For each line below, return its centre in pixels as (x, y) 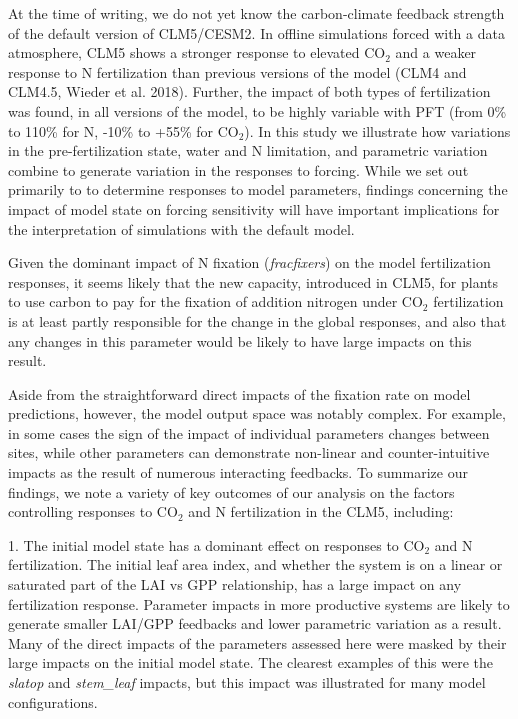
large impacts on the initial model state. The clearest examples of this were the (250, 662)
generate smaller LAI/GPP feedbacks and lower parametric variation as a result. (255, 623)
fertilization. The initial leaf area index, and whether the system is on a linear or (255, 564)
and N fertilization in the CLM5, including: (321, 511)
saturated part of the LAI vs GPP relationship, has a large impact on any (235, 584)
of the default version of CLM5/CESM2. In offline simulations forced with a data (256, 32)
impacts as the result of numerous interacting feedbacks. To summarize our (238, 472)
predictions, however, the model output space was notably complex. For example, (257, 413)
